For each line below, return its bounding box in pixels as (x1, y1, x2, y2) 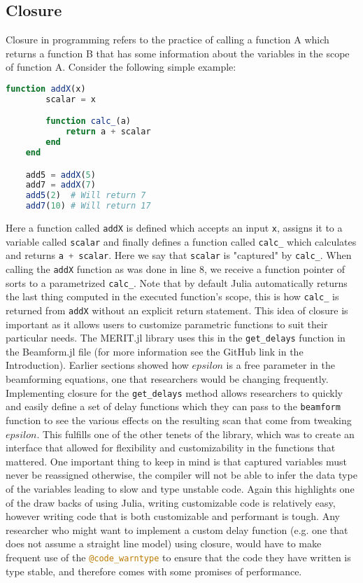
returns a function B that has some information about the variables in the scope (6, 45, 350, 60)
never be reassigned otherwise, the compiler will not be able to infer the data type (6, 468, 357, 482)
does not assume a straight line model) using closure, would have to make (6, 536, 322, 551)
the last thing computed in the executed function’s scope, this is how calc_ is (6, 289, 339, 304)
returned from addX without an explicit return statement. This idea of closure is (6, 302, 348, 317)
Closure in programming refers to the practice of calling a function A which (6, 32, 329, 47)
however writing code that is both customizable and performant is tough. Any (6, 509, 340, 524)
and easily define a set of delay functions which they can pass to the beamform (6, 399, 341, 414)
